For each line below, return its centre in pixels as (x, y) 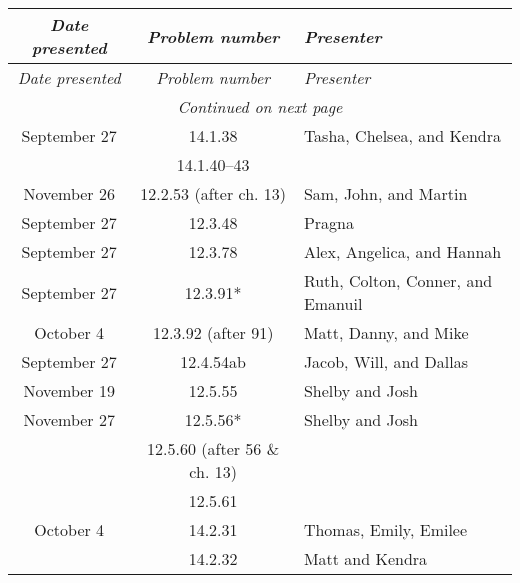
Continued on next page (260, 106)
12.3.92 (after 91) (213, 332)
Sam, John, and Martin (385, 193)
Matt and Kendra (365, 558)
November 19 (69, 390)
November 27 (69, 419)
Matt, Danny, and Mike (386, 332)
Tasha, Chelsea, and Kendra (402, 135)
